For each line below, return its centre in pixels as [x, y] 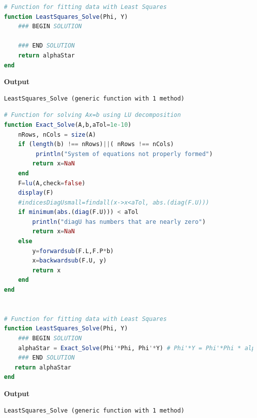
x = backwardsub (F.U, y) [69, 261]
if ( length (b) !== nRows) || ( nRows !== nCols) [96, 144]
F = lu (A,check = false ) [52, 183]
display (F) [36, 193]
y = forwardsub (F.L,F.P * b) [73, 251]
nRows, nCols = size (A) [57, 134]
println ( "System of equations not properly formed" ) [124, 154]
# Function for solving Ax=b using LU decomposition [92, 115]
